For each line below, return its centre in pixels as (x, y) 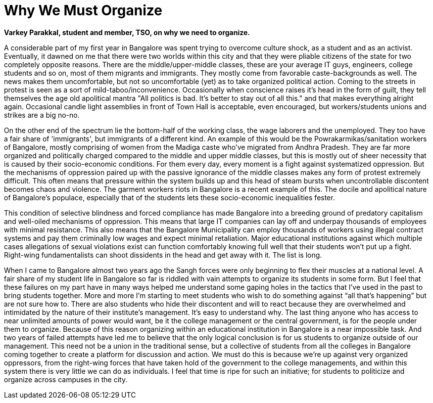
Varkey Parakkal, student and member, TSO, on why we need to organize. (127, 32)
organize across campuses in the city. (66, 379)
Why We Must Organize (83, 10)
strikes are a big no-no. (42, 115)
